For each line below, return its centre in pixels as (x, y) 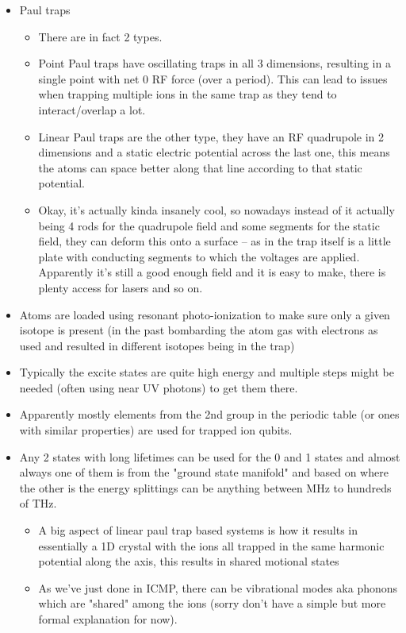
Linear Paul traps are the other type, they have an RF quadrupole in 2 (211, 136)
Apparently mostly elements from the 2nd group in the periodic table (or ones (209, 414)
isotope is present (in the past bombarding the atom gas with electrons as (199, 330)
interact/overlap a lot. (92, 109)
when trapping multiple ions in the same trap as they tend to (188, 94)
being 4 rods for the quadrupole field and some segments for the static (209, 225)
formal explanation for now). (108, 619)
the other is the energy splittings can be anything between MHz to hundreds (205, 487)
